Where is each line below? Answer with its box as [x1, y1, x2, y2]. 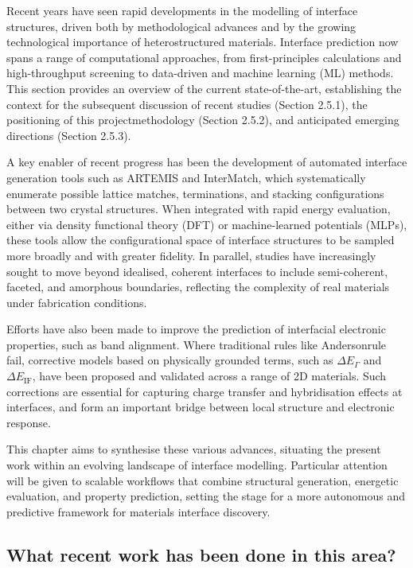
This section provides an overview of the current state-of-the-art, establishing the [6, 80, 402, 96]
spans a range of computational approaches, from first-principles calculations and [6, 49, 402, 65]
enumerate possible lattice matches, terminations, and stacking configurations [6, 185, 384, 201]
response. [6, 414, 51, 430]
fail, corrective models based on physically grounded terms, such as [6, 352, 333, 368]
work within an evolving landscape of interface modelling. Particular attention [6, 457, 388, 473]
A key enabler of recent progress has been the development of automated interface [6, 154, 407, 170]
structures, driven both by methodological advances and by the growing [6, 18, 357, 34]
